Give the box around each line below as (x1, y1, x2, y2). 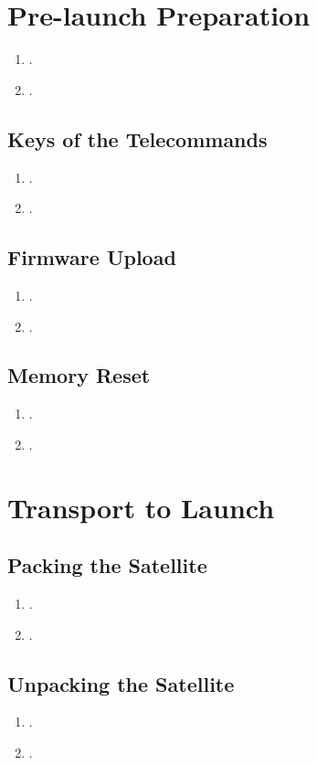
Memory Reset (7, 361, 151, 389)
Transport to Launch (7, 488, 275, 526)
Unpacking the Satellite (7, 669, 235, 697)
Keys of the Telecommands (7, 124, 268, 153)
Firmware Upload (7, 243, 176, 271)
